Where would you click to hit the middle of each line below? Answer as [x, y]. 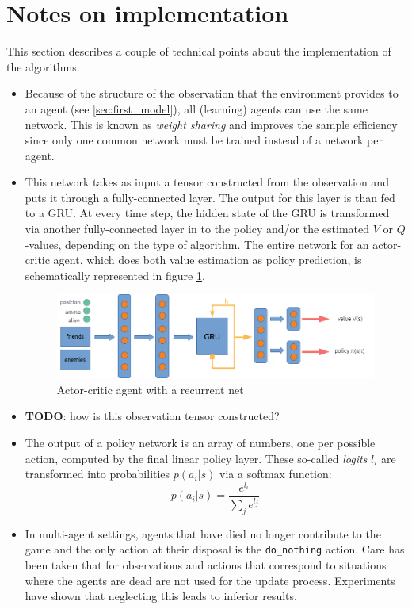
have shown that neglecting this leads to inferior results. [161, 596]
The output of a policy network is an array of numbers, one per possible [200, 442]
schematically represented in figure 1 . [115, 275]
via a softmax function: [276, 474]
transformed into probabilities [97, 474]
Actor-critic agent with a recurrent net [150, 389]
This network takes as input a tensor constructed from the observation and [207, 182]
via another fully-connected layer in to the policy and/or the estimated [197, 229]
